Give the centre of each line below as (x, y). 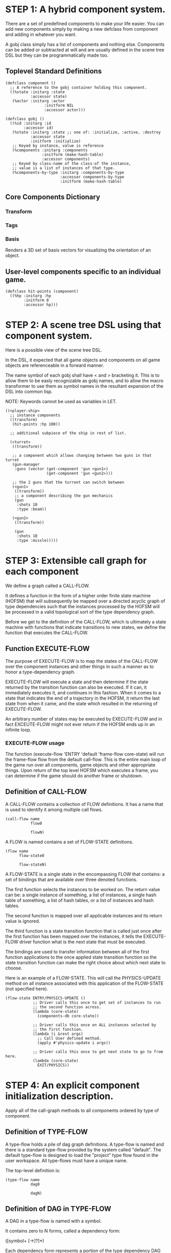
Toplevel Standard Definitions (54, 71)
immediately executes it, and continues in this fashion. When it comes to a (83, 692)
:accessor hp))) (41, 305)
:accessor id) (39, 128)
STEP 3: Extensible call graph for (76, 561)
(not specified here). (27, 989)
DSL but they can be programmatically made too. (57, 55)
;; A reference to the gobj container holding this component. (78, 87)
